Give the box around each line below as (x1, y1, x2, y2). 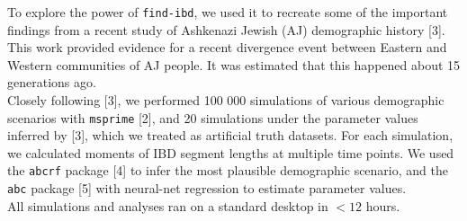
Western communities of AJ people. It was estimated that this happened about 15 (7, 55, 461, 74)
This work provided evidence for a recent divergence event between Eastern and (7, 38, 447, 57)
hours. (365, 196, 400, 215)
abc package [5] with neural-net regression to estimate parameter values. (7, 179, 407, 198)
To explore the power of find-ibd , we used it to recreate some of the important (7, 3, 448, 21)
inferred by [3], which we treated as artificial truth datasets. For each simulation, (7, 126, 454, 145)
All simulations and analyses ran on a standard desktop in (7, 196, 328, 215)
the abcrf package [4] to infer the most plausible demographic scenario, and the (7, 161, 448, 180)
